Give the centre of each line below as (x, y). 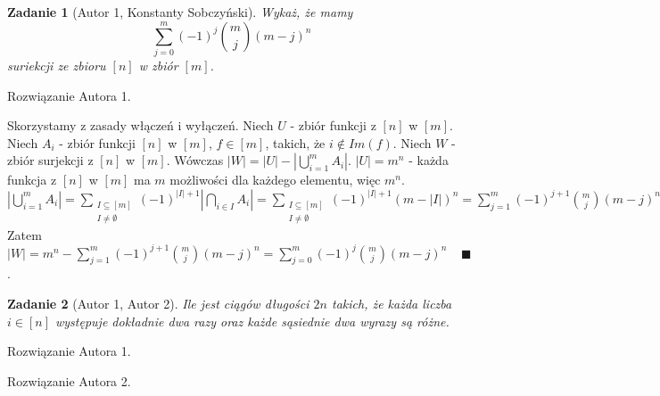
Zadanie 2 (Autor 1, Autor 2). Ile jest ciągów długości (158, 303)
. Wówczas (195, 160)
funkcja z (32, 180)
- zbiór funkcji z (333, 125)
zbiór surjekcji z (50, 160)
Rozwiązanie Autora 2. (69, 380)
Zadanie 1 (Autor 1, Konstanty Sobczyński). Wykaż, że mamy (180, 12)
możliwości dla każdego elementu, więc (275, 180)
